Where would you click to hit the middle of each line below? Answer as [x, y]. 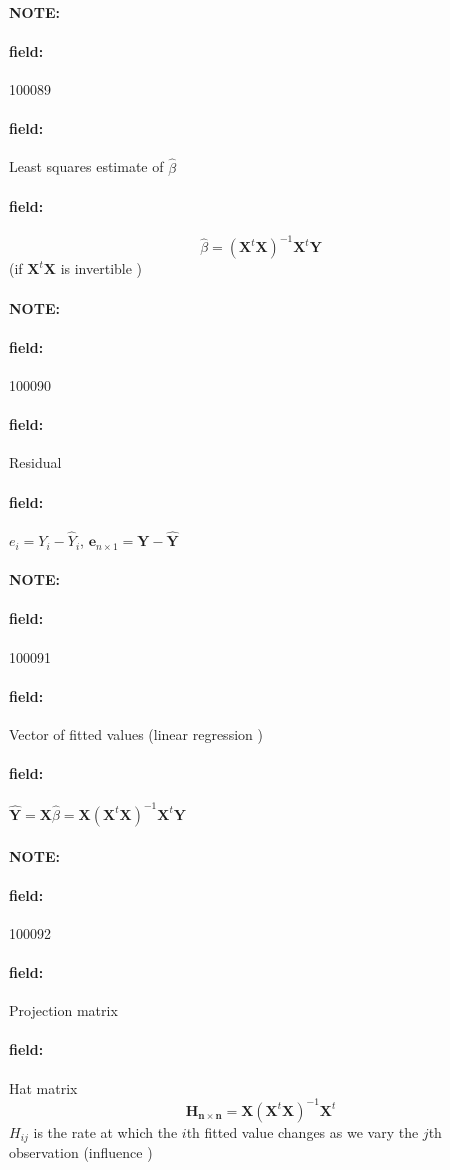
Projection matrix [63, 1010]
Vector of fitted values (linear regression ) [136, 734]
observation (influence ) [81, 1152]
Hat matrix [43, 1087]
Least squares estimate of [86, 166]
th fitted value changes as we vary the [302, 1131]
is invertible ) [101, 268]
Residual [35, 462]
